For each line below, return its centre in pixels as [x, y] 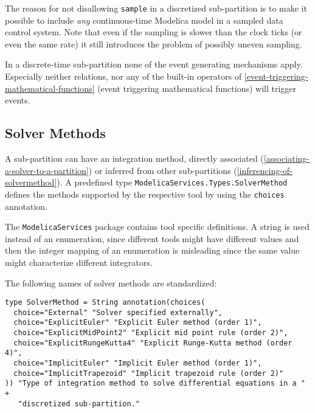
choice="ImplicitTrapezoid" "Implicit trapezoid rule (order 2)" [149, 373]
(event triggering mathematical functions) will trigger [197, 88]
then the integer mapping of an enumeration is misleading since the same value [152, 250]
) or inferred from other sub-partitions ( [163, 170]
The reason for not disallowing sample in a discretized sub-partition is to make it [156, 8]
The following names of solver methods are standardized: [111, 283]
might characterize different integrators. [79, 262]
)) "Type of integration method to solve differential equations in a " [155, 383]
